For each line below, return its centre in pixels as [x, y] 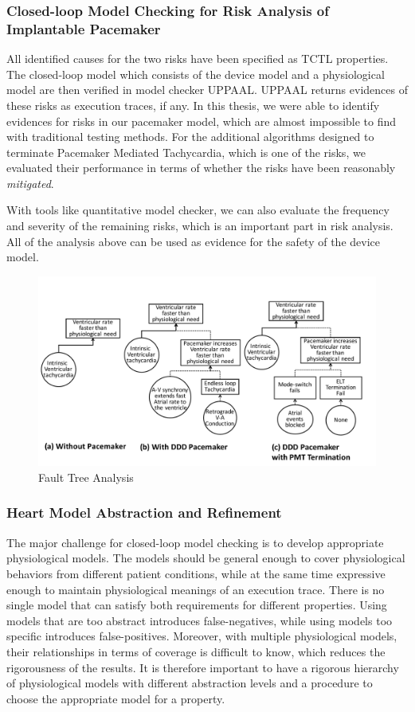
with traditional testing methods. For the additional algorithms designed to [190, 137]
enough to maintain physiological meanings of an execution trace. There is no [196, 589]
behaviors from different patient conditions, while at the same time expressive [196, 573]
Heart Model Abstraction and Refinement [144, 512]
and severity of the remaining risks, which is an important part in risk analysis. [200, 226]
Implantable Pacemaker [84, 28]
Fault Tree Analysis [86, 477]
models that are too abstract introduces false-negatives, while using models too [200, 620]
